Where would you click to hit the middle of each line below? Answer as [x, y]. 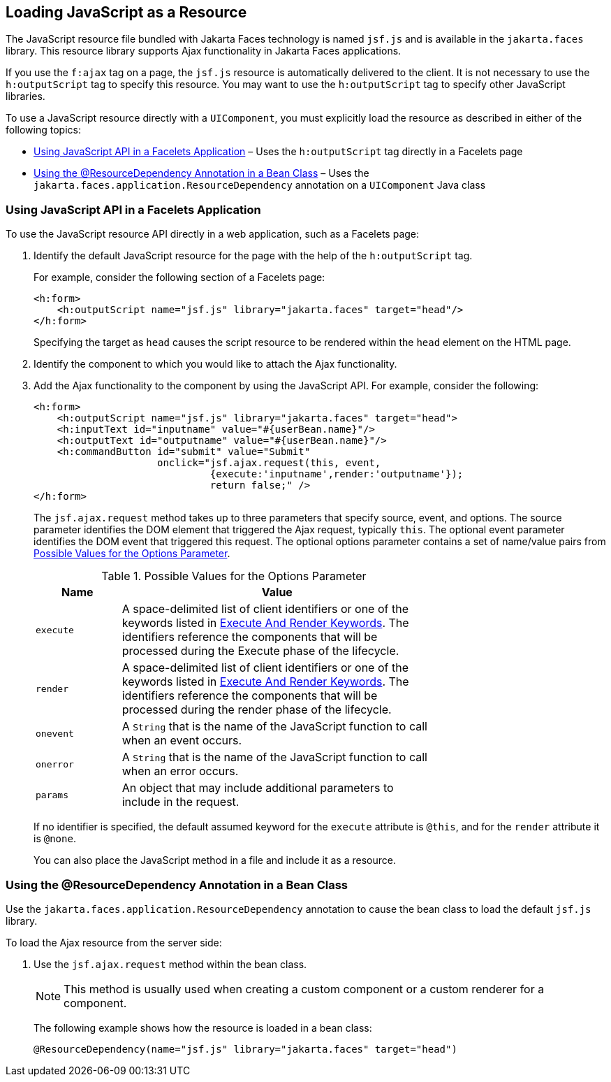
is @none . [55, 839]
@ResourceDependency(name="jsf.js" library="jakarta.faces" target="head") [245, 1049]
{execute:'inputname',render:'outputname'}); [337, 474]
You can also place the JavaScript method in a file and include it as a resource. [215, 860]
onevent [55, 733]
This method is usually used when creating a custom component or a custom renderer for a [304, 989]
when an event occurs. [182, 741]
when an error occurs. [180, 771]
